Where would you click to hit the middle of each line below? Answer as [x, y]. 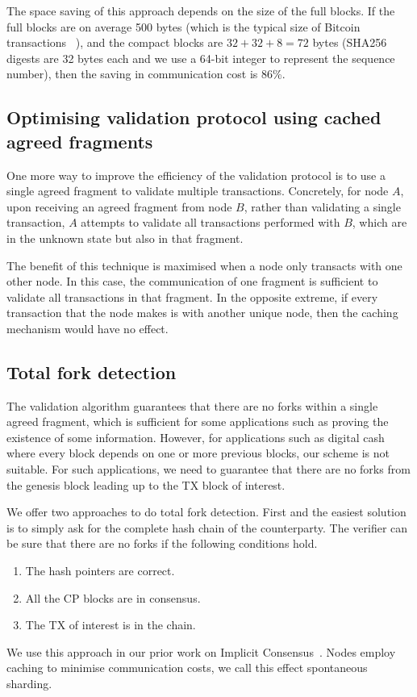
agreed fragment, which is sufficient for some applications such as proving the [198, 422]
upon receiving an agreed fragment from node [119, 206]
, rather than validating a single [322, 206]
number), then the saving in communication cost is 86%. [146, 74]
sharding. [29, 684]
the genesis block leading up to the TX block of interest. [146, 484]
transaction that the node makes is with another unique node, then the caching [202, 313]
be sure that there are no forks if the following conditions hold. [162, 543]
